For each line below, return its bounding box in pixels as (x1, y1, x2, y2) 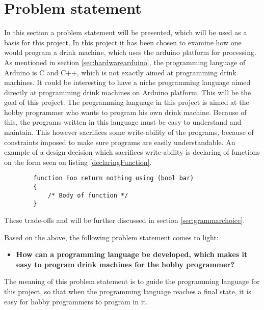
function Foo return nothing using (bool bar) (33, 175, 194, 182)
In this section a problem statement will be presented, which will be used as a (4, 27, 247, 38)
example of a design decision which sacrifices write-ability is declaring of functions (4, 147, 260, 157)
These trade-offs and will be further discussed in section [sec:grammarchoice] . (4, 215, 245, 226)
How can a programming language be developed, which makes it (16, 249, 248, 260)
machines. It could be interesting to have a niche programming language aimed (4, 77, 251, 88)
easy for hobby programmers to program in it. (4, 296, 148, 306)
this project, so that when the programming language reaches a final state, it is (4, 286, 251, 297)
